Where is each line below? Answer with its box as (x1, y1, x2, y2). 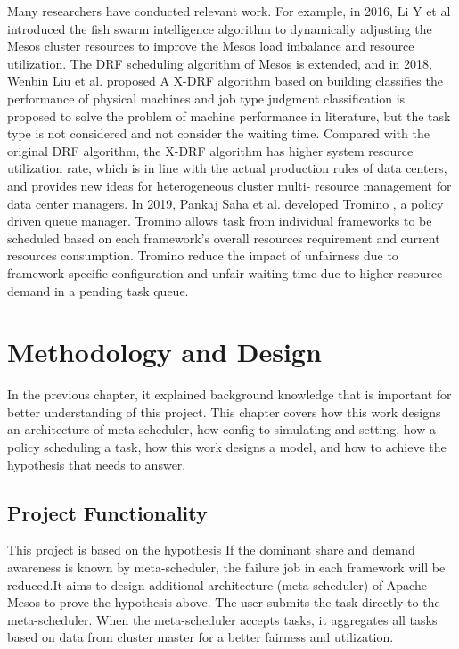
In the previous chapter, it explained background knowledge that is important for (7, 385, 452, 404)
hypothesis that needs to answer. (7, 455, 186, 473)
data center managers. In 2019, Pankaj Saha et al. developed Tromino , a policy (7, 193, 444, 212)
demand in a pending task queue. (7, 281, 189, 300)
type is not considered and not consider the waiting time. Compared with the (7, 124, 430, 143)
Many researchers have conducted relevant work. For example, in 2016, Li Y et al (7, 2, 451, 20)
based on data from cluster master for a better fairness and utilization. (7, 628, 394, 646)
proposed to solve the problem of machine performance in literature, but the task (7, 106, 451, 125)
